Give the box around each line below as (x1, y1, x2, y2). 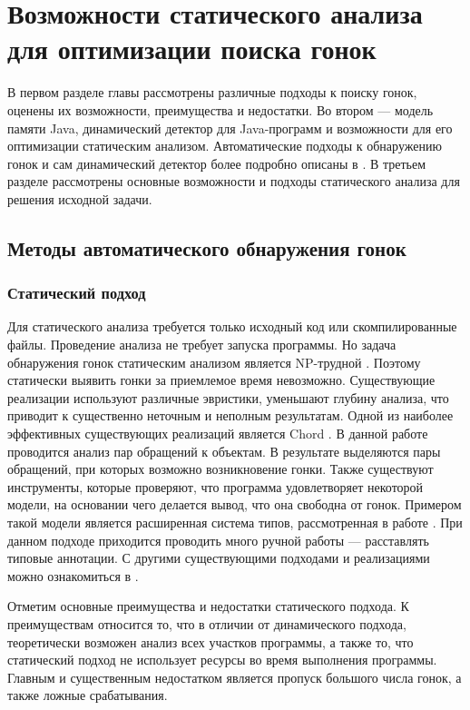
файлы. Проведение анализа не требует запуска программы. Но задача (7, 335, 397, 354)
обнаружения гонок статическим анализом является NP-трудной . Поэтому (7, 352, 421, 371)
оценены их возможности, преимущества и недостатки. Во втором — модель (7, 100, 434, 119)
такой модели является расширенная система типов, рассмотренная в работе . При (7, 513, 463, 531)
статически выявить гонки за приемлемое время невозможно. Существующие (7, 370, 436, 390)
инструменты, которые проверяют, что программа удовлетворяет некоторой (7, 477, 424, 496)
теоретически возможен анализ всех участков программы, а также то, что (7, 632, 414, 651)
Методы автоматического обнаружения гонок (7, 233, 406, 261)
